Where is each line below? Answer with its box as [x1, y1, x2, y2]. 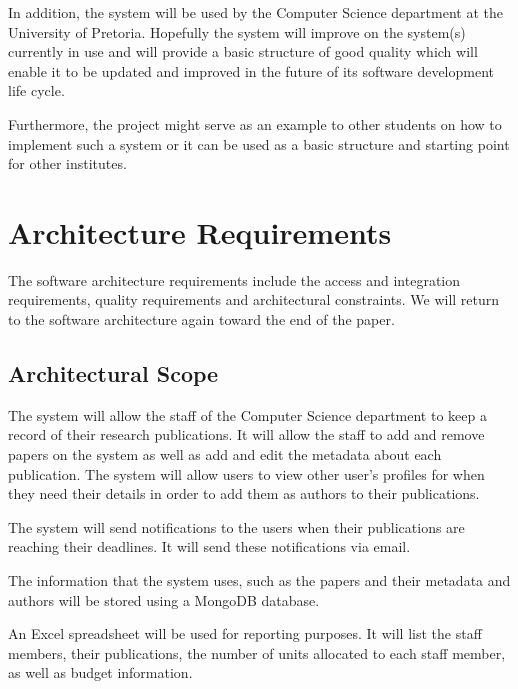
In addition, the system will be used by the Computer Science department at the [8, 2, 503, 22]
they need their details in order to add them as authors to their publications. [8, 483, 480, 504]
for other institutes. [8, 153, 127, 174]
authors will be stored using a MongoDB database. [8, 589, 320, 610]
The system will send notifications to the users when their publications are [8, 516, 465, 537]
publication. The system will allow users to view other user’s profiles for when [8, 463, 485, 484]
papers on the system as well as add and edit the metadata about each [8, 444, 442, 465]
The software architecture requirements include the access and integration [8, 269, 461, 290]
